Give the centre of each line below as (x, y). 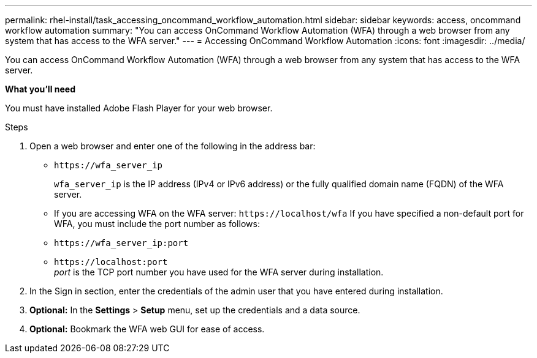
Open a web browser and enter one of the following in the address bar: (173, 146)
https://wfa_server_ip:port (121, 243)
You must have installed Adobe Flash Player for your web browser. (139, 108)
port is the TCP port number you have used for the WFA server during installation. (219, 272)
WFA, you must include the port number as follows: (157, 224)
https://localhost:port (111, 262)
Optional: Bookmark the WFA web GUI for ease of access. (147, 329)
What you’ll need (40, 89)
